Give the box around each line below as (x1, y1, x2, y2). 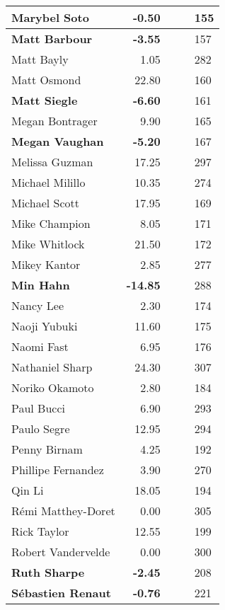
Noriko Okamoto (11, 379, 94, 396)
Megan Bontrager (11, 113, 98, 129)
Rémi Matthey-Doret (11, 502, 115, 519)
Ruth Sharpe (11, 564, 85, 580)
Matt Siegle (11, 92, 78, 108)
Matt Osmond (11, 71, 81, 88)
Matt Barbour (11, 30, 93, 47)
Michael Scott (11, 195, 80, 211)
